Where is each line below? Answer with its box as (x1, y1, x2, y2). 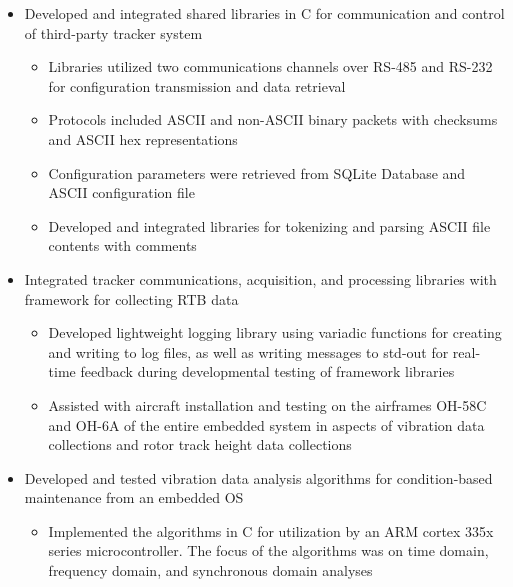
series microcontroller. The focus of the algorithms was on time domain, (48, 540, 489, 561)
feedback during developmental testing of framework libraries (80, 361, 455, 382)
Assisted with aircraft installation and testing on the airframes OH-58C (48, 394, 487, 415)
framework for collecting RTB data (24, 288, 239, 309)
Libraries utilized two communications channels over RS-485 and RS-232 (48, 56, 493, 77)
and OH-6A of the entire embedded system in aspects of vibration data (48, 414, 485, 435)
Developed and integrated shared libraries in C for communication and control (24, 3, 505, 23)
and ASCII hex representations (48, 128, 238, 149)
